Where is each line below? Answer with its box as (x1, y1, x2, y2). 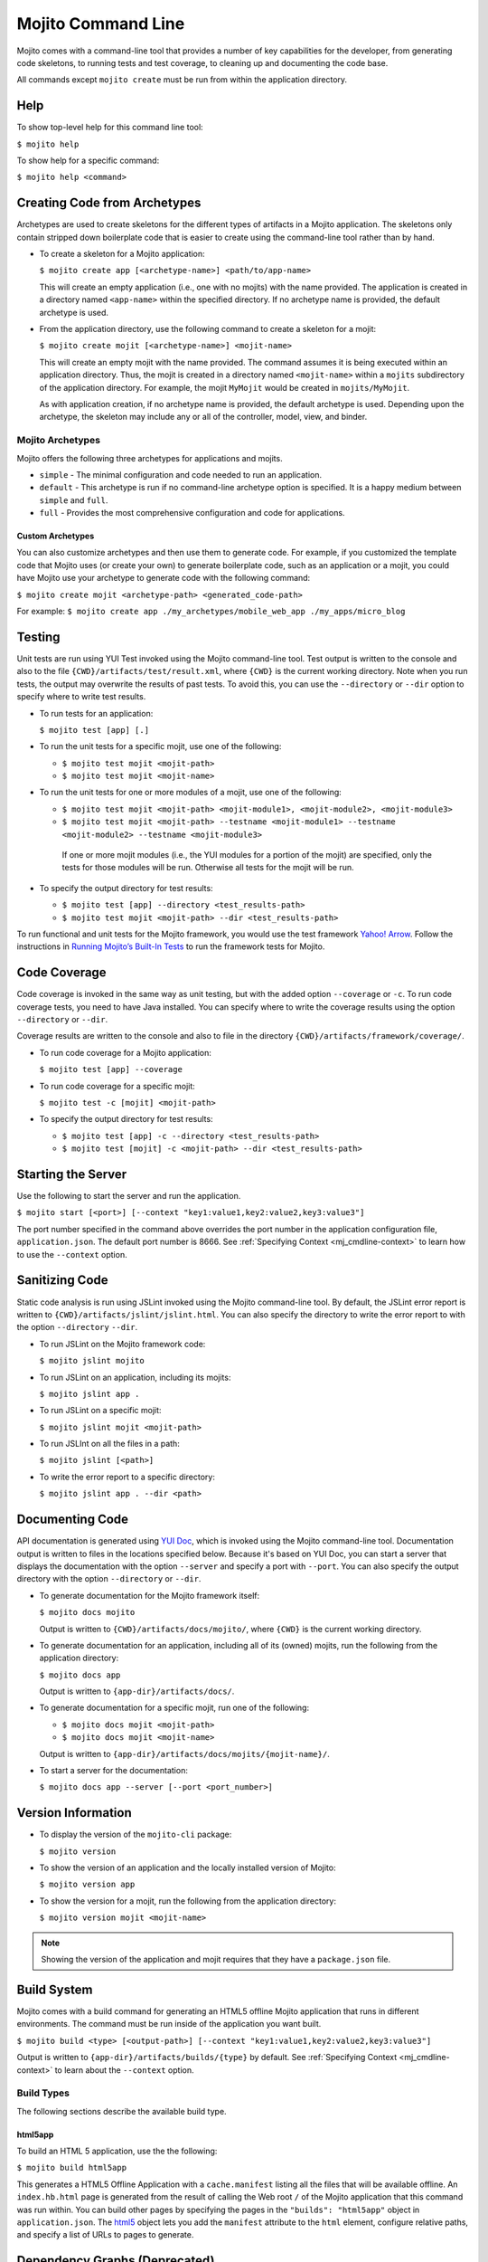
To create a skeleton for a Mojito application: (39, 249, 205, 260)
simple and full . (39, 494, 108, 506)
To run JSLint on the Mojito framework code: (39, 1338, 206, 1349)
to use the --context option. (16, 1249, 127, 1259)
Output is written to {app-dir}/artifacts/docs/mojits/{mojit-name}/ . (39, 1748, 330, 1759)
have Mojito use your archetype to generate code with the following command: (16, 573, 311, 584)
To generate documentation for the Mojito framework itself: (39, 1590, 260, 1601)
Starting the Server (16, 1167, 127, 1182)
